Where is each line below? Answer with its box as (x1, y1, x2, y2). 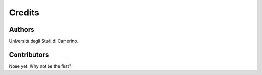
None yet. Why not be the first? (9, 63, 72, 69)
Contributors (9, 50, 49, 59)
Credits (9, 7, 40, 18)
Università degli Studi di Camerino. (9, 38, 79, 44)
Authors (9, 25, 34, 34)
